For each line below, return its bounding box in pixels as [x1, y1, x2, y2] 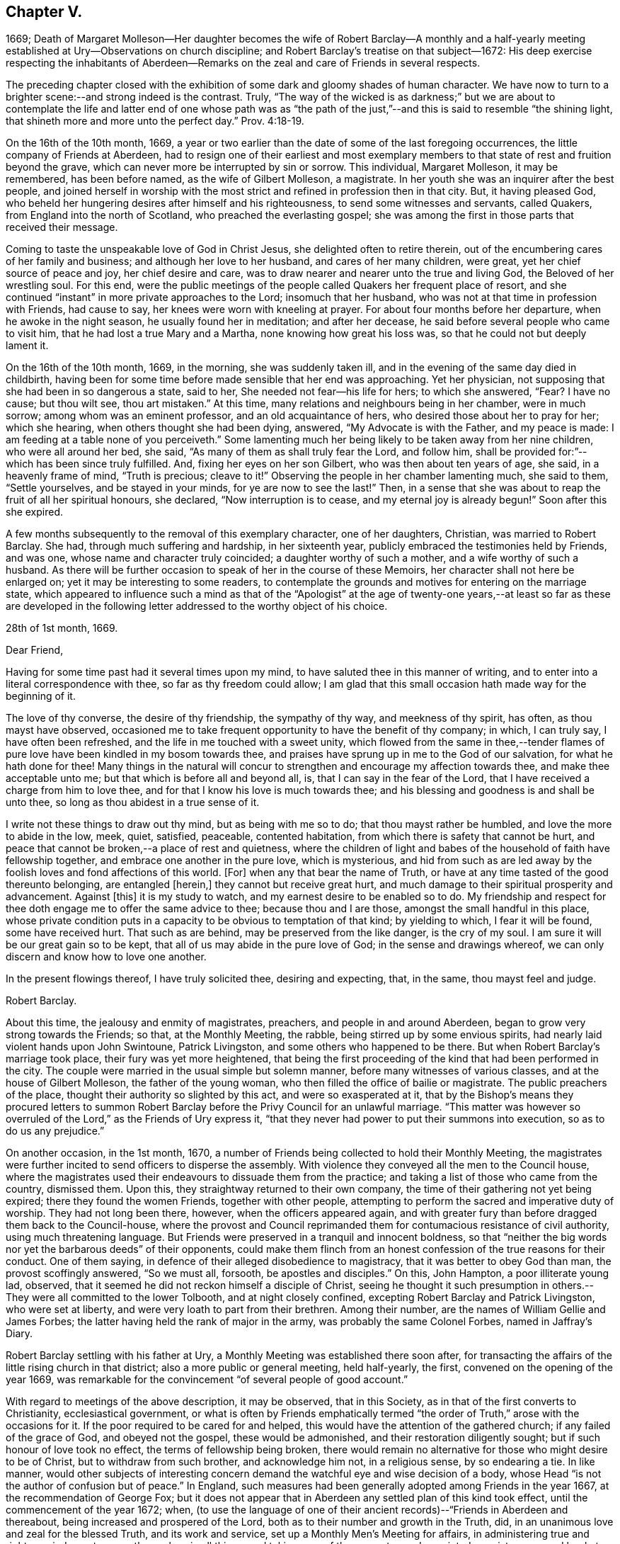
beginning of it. [6, 690, 76, 703]
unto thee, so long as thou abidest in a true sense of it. [6, 796, 260, 809]
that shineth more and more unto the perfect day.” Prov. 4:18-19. [6, 115, 304, 127]
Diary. [6, 1327, 33, 1340]
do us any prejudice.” [6, 1125, 105, 1137]
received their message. [6, 221, 118, 234]
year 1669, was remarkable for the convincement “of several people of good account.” [6, 1373, 408, 1386]
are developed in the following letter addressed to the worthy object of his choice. [6, 600, 388, 613]
